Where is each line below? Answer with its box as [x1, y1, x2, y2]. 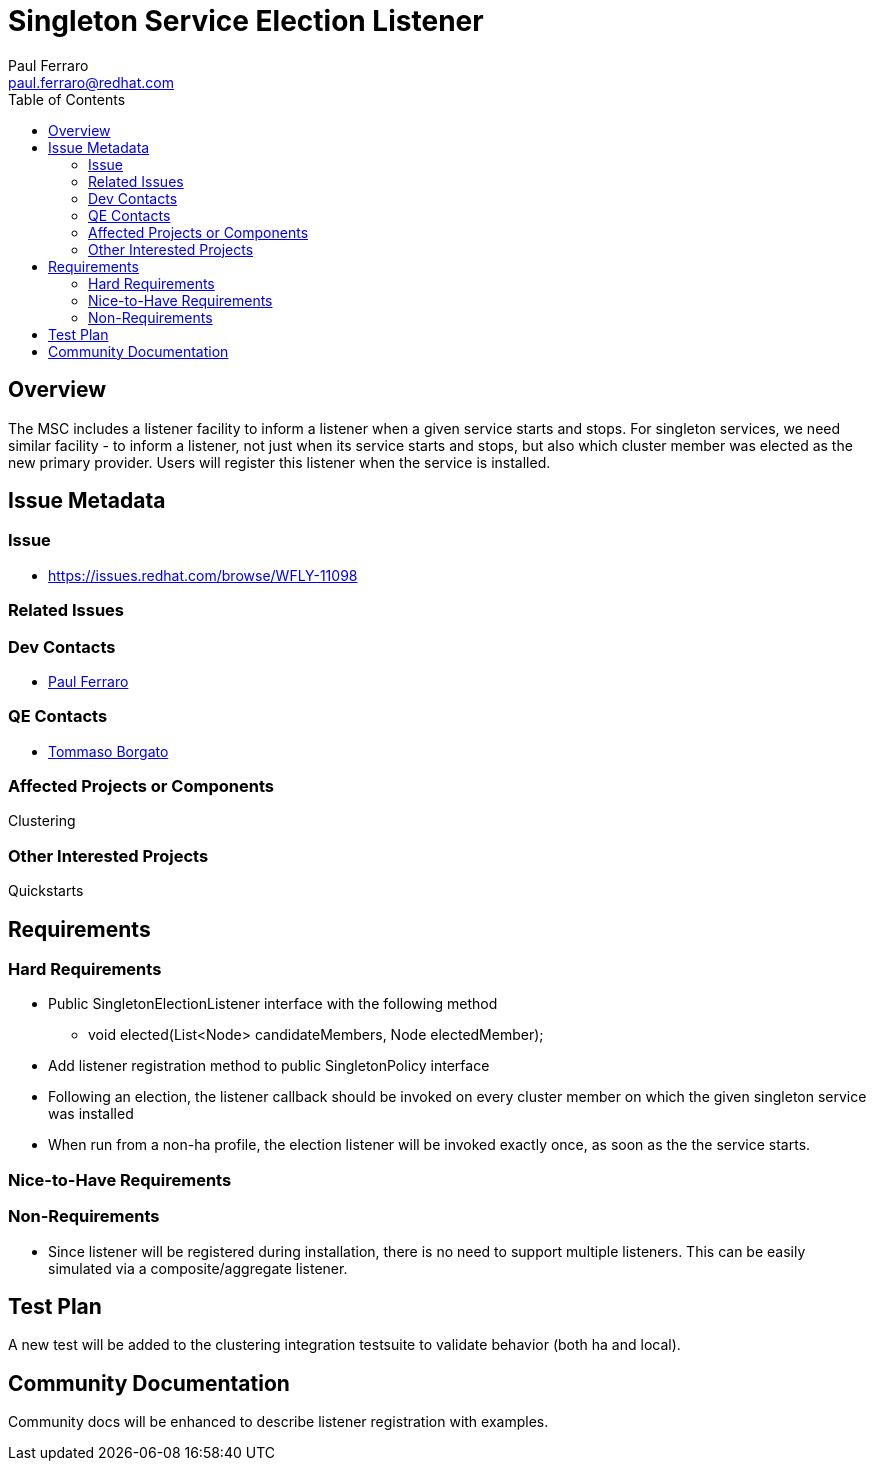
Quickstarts [8, 882, 84, 900]
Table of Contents [8, 90, 126, 108]
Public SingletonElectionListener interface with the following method [48, 995, 498, 1013]
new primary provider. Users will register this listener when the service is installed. [8, 453, 551, 471]
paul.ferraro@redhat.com [8, 73, 174, 91]
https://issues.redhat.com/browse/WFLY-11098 [48, 566, 358, 584]
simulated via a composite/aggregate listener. [48, 1259, 348, 1277]
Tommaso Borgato [48, 742, 169, 760]
